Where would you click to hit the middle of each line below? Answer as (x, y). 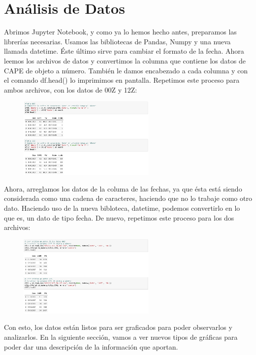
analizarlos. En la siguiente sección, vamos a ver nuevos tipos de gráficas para (121, 337)
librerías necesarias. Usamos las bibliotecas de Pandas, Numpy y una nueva (117, 41)
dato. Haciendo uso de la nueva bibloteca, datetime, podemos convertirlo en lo (122, 208)
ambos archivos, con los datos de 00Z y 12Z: (71, 89)
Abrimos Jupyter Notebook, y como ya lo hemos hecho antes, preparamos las (120, 32)
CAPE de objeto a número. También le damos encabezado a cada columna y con (126, 70)
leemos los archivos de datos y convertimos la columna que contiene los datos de (125, 60)
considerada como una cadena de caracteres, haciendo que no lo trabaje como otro (128, 198)
